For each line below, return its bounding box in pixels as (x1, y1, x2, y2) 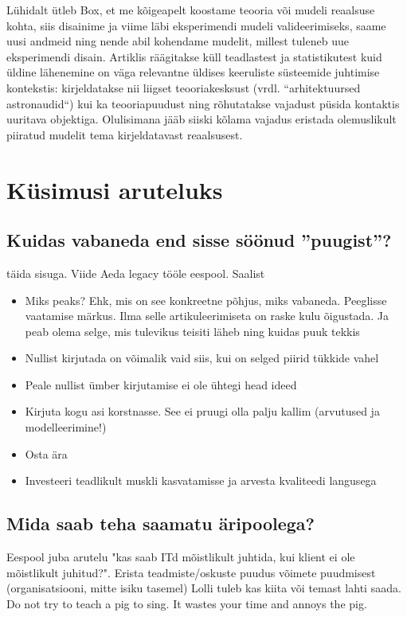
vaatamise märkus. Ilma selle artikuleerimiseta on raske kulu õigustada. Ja (25, 307, 389, 324)
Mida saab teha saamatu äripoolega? (6, 511, 315, 536)
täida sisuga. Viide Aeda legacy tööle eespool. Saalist (6, 264, 265, 281)
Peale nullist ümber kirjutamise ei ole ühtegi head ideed (25, 376, 297, 392)
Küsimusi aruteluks (6, 173, 223, 205)
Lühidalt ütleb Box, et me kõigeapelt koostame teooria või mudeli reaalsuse (6, 2, 375, 18)
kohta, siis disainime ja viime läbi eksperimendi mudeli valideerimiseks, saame (6, 17, 386, 33)
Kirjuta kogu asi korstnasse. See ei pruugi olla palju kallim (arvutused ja (25, 403, 380, 420)
